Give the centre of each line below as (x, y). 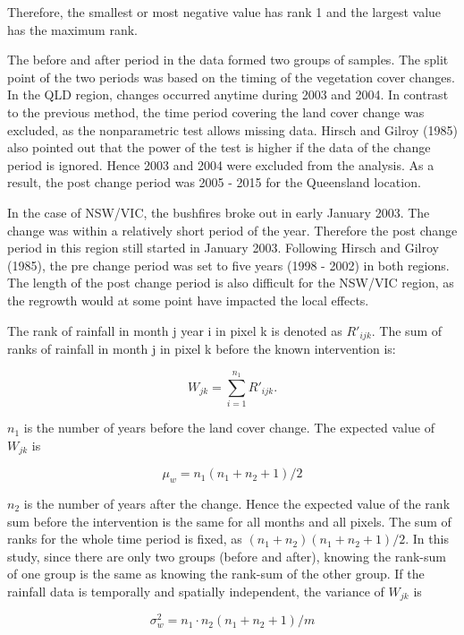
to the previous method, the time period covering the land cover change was (216, 112)
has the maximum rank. (72, 29)
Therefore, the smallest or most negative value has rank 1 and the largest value (224, 12)
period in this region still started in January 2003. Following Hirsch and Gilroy (223, 248)
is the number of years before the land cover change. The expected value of (229, 428)
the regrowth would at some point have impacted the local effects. (188, 300)
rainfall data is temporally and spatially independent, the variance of (196, 591)
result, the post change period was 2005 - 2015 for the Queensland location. (214, 182)
